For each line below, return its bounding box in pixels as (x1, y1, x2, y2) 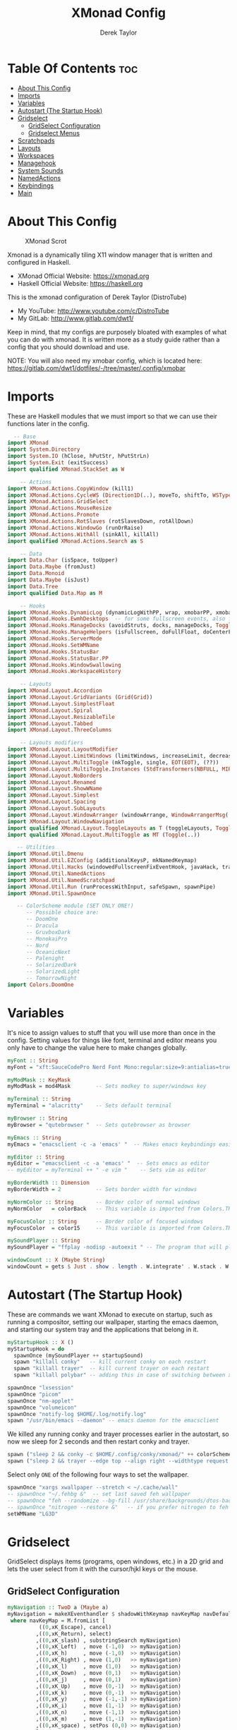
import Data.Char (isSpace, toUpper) (7, 557, 119, 564)
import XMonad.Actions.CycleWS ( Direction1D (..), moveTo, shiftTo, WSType (7, 492, 232, 499)
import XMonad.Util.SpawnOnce (7, 890, 97, 897)
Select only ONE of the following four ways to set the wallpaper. (7, 1470, 189, 1479)
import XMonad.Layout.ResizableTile (7, 713, 115, 720)
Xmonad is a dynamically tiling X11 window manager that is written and (7, 250, 213, 259)
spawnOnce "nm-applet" (7, 1397, 74, 1405)
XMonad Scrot (25, 236, 67, 245)
